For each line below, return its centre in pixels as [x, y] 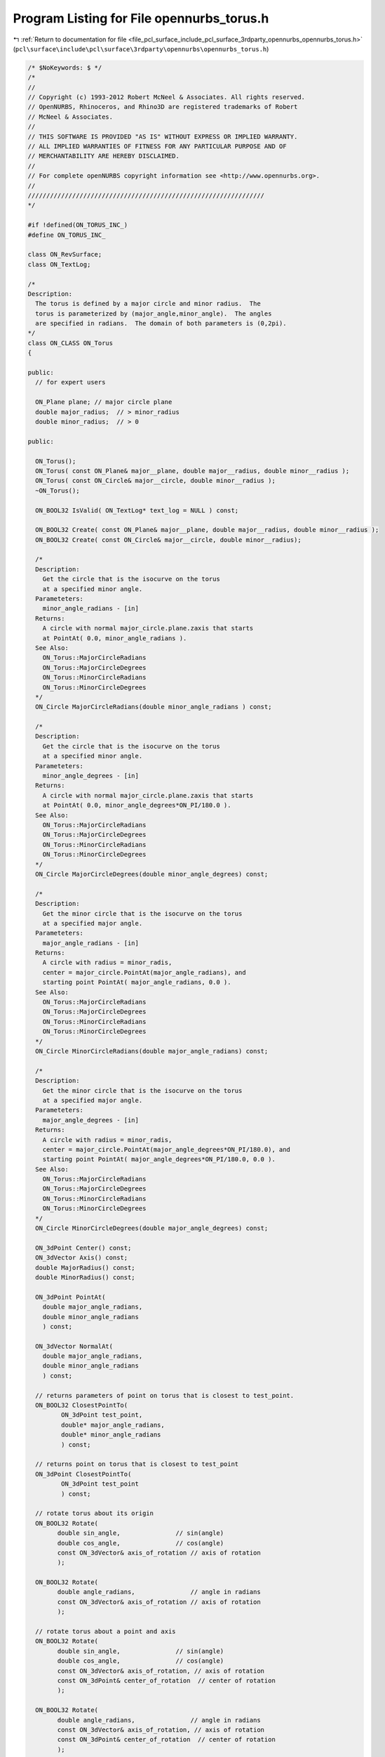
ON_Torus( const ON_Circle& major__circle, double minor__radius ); [156, 481]
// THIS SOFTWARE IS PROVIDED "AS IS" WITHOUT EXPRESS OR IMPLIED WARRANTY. [163, 136]
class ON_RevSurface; [65, 254]
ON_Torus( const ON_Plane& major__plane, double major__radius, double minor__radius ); [192, 471]
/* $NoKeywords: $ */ [65, 67]
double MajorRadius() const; [86, 1267]
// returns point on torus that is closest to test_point [137, 1464]
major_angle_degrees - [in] [91, 1120]
